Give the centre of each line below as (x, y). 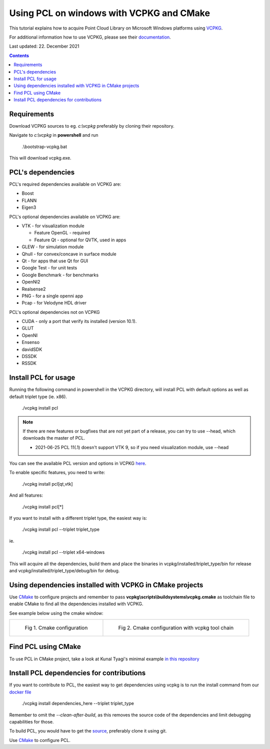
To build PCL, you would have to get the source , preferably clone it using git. (88, 731)
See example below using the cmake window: (56, 613)
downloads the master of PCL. (54, 438)
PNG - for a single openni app (52, 296)
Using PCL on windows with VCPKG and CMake (109, 13)
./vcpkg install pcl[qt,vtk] (47, 484)
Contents (19, 56)
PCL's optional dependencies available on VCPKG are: (65, 217)
